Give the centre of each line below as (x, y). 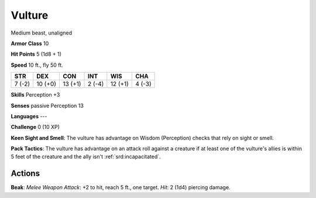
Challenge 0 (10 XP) (35, 127)
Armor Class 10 (30, 43)
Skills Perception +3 (35, 95)
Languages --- (29, 116)
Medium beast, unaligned (42, 33)
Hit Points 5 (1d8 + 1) (36, 54)
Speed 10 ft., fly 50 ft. (37, 65)
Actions (25, 174)
